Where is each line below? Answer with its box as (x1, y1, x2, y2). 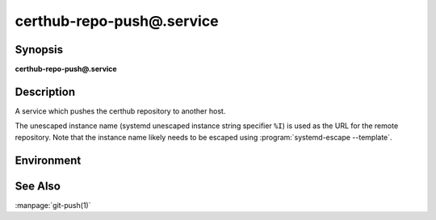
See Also (15, 179, 61, 193)
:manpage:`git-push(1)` (15, 200, 91, 210)
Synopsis (15, 43, 64, 56)
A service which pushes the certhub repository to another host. (15, 106, 226, 116)
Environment (15, 153, 82, 167)
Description (15, 85, 76, 98)
